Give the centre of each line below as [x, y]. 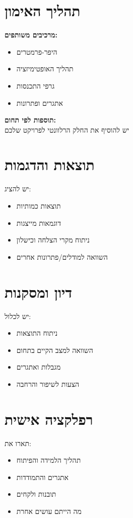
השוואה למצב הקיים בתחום [55, 350]
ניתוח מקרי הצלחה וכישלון [53, 240]
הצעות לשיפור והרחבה [48, 384]
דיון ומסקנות [38, 291]
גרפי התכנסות [36, 85]
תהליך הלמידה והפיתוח [49, 460]
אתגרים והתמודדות [42, 477]
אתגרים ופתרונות [40, 103]
